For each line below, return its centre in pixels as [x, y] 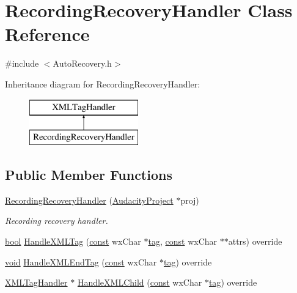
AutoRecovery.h [82, 63]
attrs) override [255, 241]
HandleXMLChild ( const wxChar [140, 282]
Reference [47, 34]
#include [22, 63]
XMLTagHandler [36, 282]
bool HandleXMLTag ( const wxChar [73, 241]
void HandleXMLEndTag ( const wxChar [81, 261]
